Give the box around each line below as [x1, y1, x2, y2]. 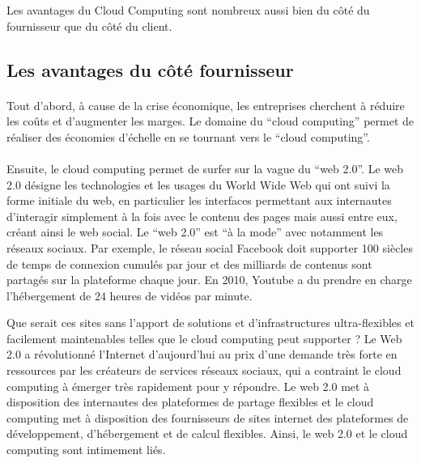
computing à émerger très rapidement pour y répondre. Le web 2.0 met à [6, 377, 370, 394]
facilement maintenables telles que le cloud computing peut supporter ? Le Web [6, 329, 402, 346]
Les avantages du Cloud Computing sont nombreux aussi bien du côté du [6, 2, 370, 18]
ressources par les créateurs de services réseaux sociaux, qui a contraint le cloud [6, 362, 402, 379]
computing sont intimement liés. [6, 441, 166, 458]
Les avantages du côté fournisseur [6, 57, 294, 82]
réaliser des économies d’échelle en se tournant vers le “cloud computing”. [6, 128, 370, 145]
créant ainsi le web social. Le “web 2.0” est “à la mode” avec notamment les [6, 223, 384, 240]
